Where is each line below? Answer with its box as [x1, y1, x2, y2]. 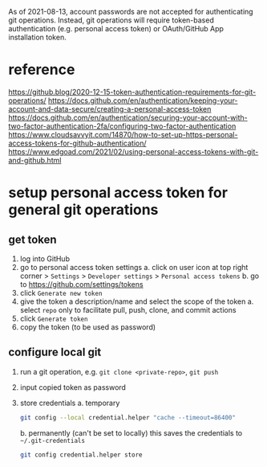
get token [8, 232, 58, 246]
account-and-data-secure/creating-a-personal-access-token [8, 104, 212, 113]
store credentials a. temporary [19, 398, 120, 408]
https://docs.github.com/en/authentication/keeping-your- [47, 96, 238, 105]
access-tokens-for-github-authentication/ [8, 138, 147, 148]
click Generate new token [19, 288, 103, 297]
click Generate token [19, 313, 88, 323]
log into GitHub [19, 253, 71, 264]
